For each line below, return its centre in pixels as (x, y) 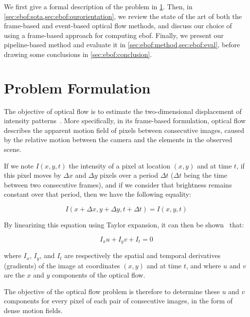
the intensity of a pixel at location (119, 165)
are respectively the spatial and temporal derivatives (143, 255)
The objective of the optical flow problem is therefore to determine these (112, 291)
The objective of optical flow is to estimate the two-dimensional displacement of (123, 111)
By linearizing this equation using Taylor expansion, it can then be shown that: (124, 225)
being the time (205, 175)
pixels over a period (129, 175)
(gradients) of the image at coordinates (62, 265)
